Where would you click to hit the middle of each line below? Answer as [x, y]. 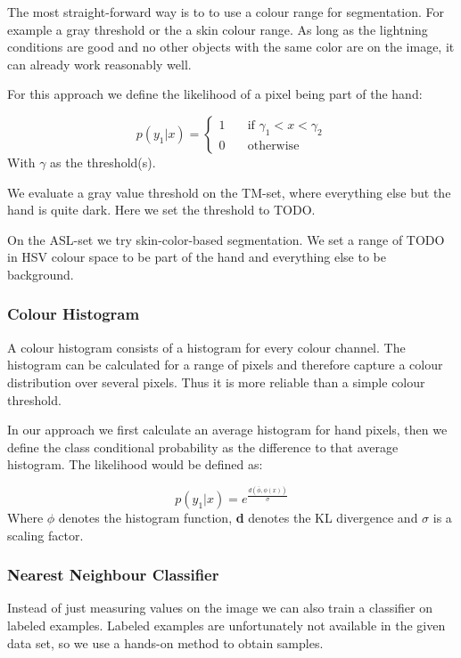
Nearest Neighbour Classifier [113, 575]
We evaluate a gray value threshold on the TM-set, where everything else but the [229, 192]
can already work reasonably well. [99, 64]
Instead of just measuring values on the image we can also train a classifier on [220, 608]
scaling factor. [45, 535]
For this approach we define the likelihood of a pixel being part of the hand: [215, 94]
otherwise [273, 146]
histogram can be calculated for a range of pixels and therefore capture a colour [225, 365]
